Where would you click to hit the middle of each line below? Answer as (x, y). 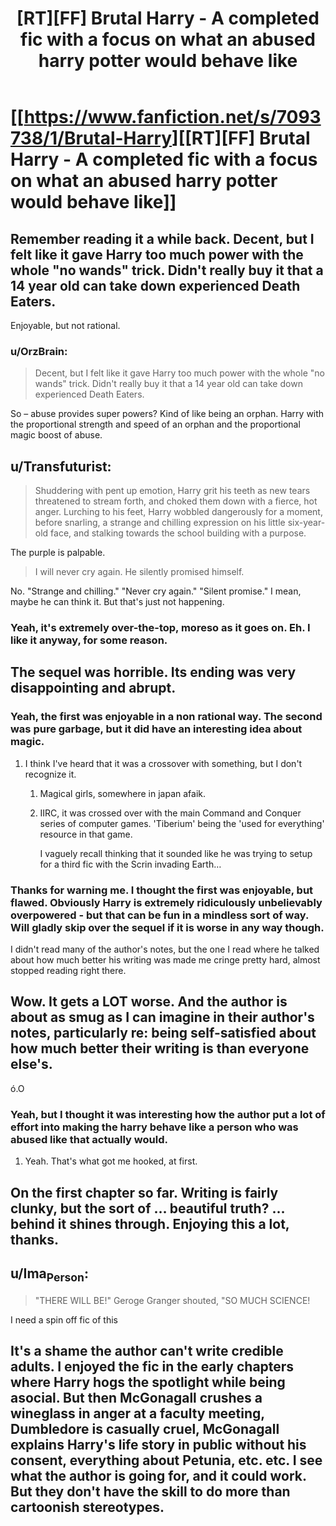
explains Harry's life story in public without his (158, 1444)
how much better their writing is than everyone (160, 1048)
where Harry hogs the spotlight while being (148, 1382)
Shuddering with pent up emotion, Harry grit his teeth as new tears (172, 491)
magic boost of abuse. (56, 435)
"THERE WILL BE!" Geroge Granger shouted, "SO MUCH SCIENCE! (172, 1300)
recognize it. (50, 774)
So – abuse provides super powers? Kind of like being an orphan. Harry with (167, 414)
